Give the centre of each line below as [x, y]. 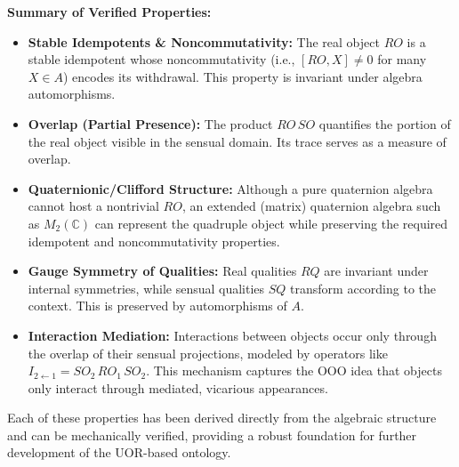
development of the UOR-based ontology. [119, 452]
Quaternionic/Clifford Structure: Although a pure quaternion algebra [230, 188]
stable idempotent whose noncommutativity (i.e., [161, 59]
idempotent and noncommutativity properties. [154, 241]
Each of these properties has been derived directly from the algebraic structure [222, 418]
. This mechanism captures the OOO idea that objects [294, 370]
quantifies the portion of [385, 123]
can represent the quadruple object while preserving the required [271, 223]
